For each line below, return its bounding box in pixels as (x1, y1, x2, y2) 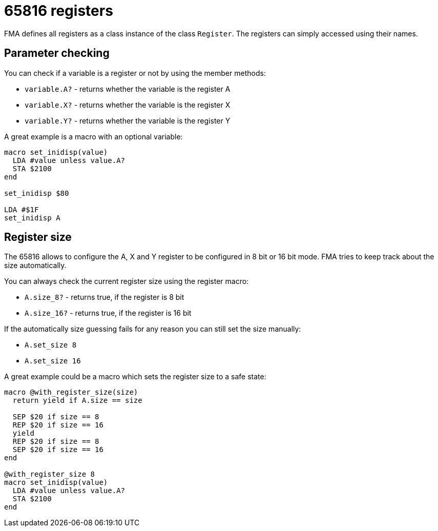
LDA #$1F (4, 205, 39, 214)
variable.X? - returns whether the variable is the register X (25, 100, 231, 109)
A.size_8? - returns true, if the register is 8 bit (25, 293, 184, 302)
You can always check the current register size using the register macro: (4, 277, 249, 286)
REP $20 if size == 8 (12, 437, 99, 446)
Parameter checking (4, 47, 110, 60)
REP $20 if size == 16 (12, 421, 103, 430)
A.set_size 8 (25, 341, 77, 350)
